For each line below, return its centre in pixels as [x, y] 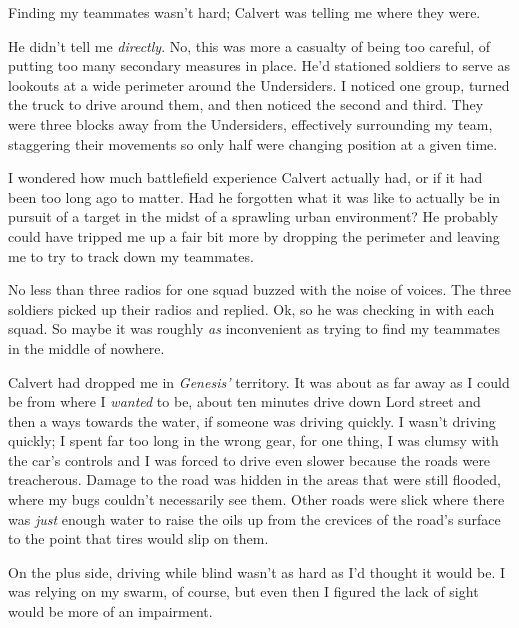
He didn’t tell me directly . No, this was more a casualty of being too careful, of [249, 45]
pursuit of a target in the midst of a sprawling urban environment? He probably [253, 216]
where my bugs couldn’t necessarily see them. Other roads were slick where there [256, 499]
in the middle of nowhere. [86, 347]
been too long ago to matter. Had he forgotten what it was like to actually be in [254, 196]
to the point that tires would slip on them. [138, 538]
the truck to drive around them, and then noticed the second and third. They [246, 104]
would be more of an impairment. [110, 611]
